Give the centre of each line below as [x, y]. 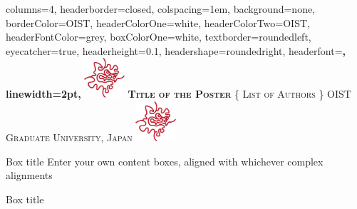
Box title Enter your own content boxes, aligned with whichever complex [165, 161]
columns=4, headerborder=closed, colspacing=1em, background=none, [161, 9]
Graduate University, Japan [69, 137]
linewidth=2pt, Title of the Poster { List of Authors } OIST [178, 94]
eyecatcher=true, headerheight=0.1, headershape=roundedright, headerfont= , [176, 50]
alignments [29, 175]
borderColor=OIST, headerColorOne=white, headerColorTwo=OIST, [158, 22]
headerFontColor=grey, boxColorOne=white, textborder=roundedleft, [159, 37]
